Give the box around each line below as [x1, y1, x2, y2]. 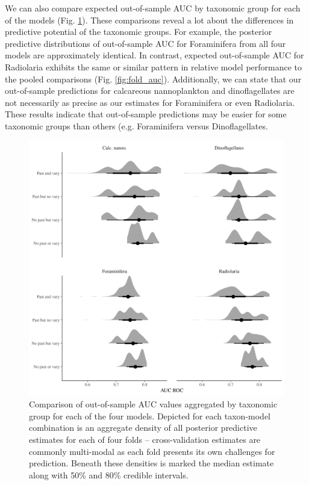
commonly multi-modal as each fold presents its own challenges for [29, 445, 275, 457]
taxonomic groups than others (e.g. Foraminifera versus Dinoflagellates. [5, 119, 268, 132]
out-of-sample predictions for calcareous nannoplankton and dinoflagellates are [5, 84, 295, 97]
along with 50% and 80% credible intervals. [29, 468, 189, 481]
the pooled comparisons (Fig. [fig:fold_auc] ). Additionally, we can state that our [5, 72, 302, 85]
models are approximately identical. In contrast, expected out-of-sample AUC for [5, 49, 304, 61]
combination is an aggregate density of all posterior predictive [29, 421, 257, 434]
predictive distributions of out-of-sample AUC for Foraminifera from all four [5, 37, 286, 49]
